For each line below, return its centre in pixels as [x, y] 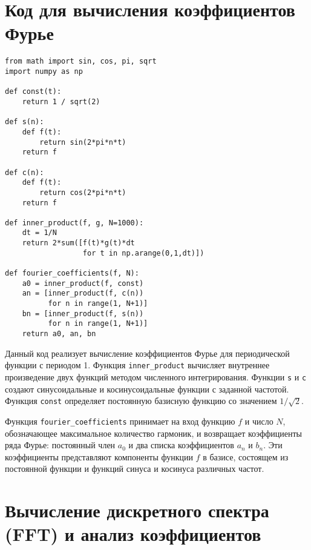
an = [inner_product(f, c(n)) [83, 293]
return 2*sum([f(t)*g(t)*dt [78, 243]
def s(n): [25, 122]
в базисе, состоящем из [246, 456]
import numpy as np [44, 71]
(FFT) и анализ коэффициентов [133, 534]
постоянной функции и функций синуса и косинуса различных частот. [135, 469]
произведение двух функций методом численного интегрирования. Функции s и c [156, 376]
